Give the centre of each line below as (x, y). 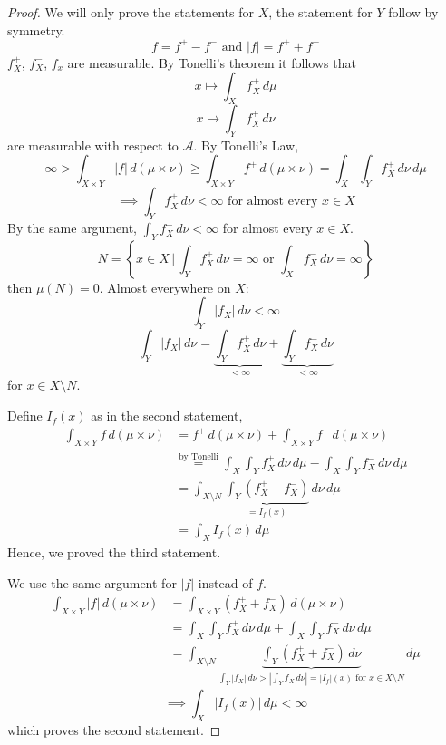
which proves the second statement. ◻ (114, 729)
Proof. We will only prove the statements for (131, 12)
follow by (413, 12)
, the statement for (320, 12)
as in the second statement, (167, 416)
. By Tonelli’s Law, (246, 145)
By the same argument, (73, 228)
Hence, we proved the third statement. (114, 552)
